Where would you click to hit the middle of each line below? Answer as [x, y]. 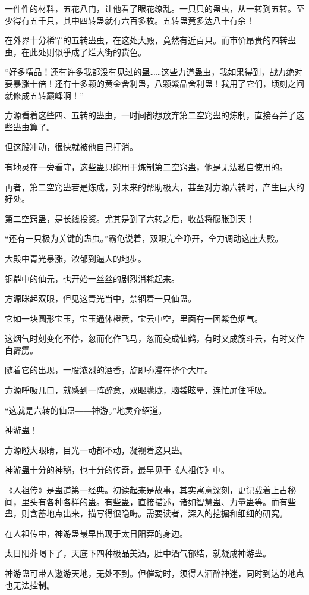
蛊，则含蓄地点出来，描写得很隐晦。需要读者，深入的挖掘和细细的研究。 [146, 513]
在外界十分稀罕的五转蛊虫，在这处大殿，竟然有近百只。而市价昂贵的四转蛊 [150, 40]
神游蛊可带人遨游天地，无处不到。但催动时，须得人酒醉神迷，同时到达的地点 [154, 573]
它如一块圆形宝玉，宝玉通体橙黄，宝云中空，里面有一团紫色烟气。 [134, 318]
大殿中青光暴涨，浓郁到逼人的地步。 [75, 258]
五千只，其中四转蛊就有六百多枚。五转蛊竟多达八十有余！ [142, 20]
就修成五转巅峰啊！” [44, 95]
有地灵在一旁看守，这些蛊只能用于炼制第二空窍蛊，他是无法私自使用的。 [146, 166]
